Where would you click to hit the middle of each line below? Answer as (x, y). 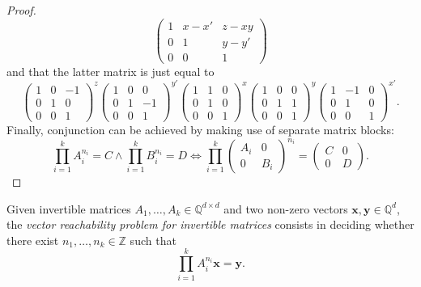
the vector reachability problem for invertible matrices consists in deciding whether (210, 224)
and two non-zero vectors (286, 208)
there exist (33, 240)
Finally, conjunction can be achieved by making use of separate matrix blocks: (200, 129)
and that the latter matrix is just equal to (111, 71)
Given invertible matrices (69, 208)
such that (153, 240)
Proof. (21, 10)
